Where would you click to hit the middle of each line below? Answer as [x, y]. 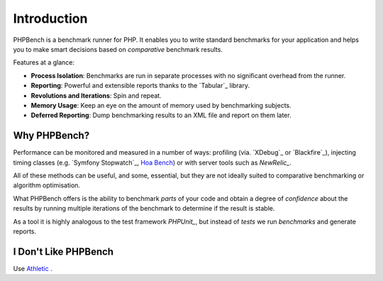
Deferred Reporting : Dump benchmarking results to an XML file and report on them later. [161, 115]
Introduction [50, 18]
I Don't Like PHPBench [63, 252]
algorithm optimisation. [47, 185]
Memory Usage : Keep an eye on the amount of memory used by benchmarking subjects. [161, 105]
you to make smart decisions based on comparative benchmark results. [118, 49]
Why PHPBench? [51, 136]
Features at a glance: [44, 62]
